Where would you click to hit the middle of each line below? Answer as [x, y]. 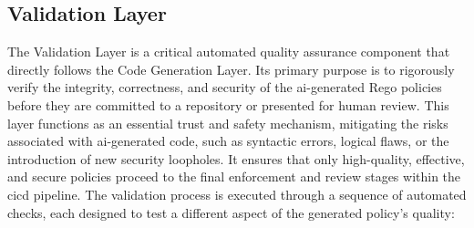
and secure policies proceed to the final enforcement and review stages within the [234, 176]
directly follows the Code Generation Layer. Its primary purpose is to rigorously [231, 69]
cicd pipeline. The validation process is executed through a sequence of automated [237, 194]
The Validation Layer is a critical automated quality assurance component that [229, 52]
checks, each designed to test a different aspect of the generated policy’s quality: [231, 212]
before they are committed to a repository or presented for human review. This [228, 104]
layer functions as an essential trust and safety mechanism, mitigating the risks [228, 123]
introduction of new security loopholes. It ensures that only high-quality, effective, [236, 158]
